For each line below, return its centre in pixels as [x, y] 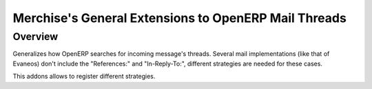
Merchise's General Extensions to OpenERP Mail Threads [180, 18]
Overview [35, 37]
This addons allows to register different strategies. [84, 77]
